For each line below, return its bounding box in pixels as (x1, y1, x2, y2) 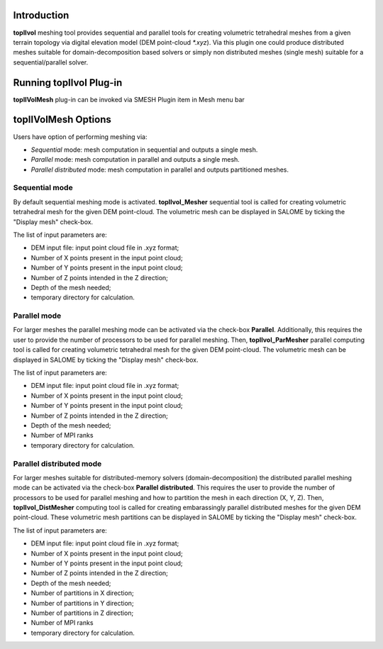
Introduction (13, 9, 70, 21)
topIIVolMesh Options (13, 113, 111, 126)
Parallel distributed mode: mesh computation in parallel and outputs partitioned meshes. (30, 165, 289, 174)
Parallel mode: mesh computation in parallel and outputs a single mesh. (30, 155, 240, 164)
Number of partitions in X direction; (30, 589, 134, 597)
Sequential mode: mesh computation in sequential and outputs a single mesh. (30, 145, 258, 154)
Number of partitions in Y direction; (30, 599, 134, 607)
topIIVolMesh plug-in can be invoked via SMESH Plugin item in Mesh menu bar (13, 95, 245, 104)
